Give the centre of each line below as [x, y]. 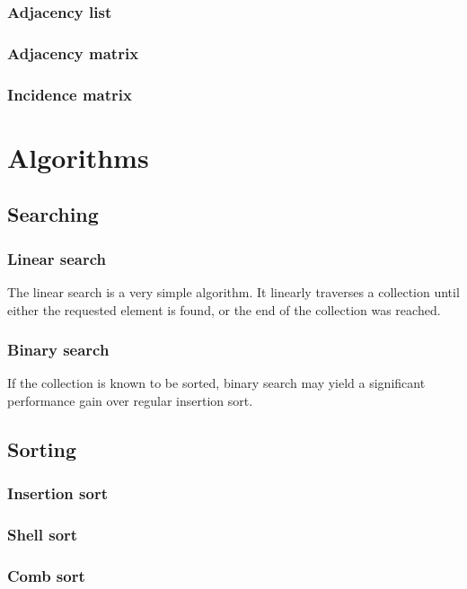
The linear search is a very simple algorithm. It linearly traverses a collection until [233, 291]
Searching [53, 214]
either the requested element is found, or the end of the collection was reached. [224, 309]
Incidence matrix [70, 94]
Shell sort [43, 535]
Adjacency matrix [73, 53]
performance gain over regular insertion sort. [130, 400]
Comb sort [46, 575]
